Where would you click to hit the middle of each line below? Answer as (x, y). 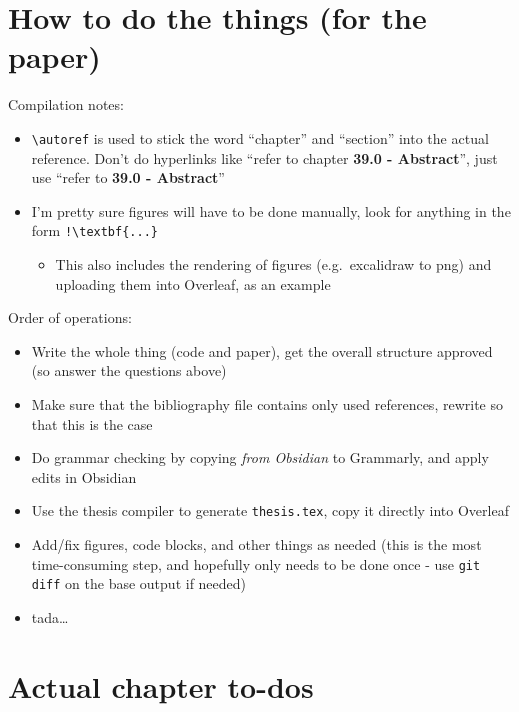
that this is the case (92, 423)
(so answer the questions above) (129, 370)
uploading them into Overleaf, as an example (193, 283)
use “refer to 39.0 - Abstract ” (128, 177)
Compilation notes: (66, 104)
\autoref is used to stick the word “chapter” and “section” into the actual (260, 137)
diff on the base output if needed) (139, 583)
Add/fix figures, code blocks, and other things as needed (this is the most (256, 544)
